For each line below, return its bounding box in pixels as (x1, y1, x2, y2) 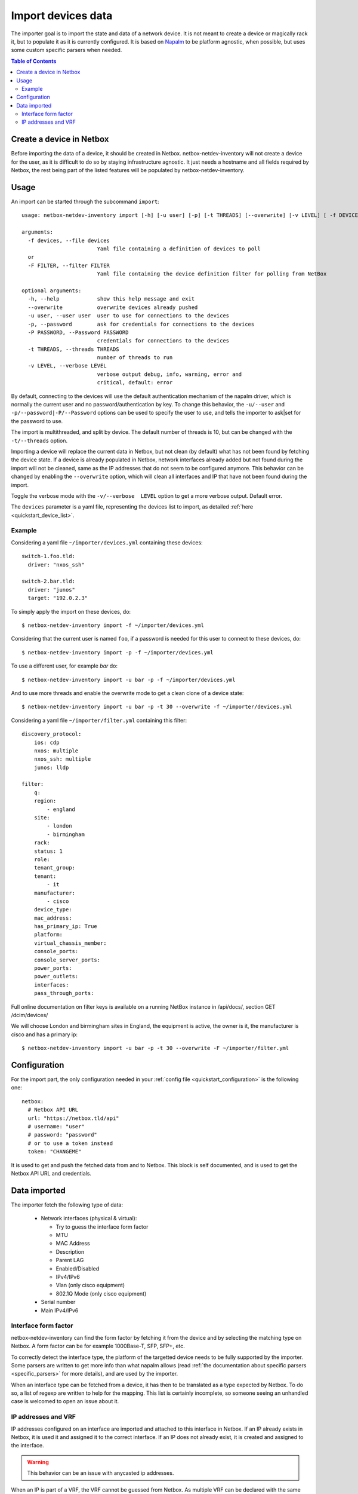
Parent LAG (55, 1257, 84, 1264)
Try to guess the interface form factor (55, 1223, 149, 1230)
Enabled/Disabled (55, 1265, 100, 1272)
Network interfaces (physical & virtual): (41, 1215, 137, 1222)
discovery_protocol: (21, 731, 82, 737)
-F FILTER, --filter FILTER (27, 262, 110, 269)
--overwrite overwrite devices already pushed (27, 304, 198, 311)
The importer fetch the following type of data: (11, 1201, 124, 1208)
